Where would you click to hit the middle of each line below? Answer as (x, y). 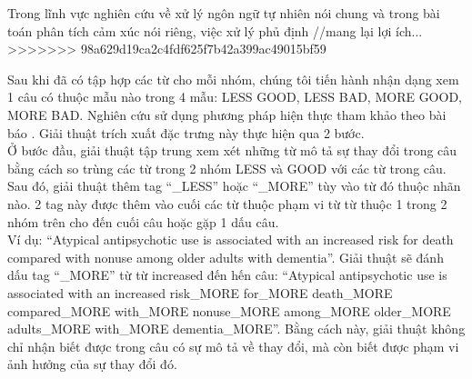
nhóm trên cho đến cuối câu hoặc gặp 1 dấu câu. (143, 221)
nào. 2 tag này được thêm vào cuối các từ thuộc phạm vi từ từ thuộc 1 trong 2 (227, 203)
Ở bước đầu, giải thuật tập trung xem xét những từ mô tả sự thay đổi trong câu (232, 150)
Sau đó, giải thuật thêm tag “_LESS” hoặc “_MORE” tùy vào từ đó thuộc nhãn (234, 186)
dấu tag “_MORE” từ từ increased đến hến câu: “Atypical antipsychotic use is (227, 275)
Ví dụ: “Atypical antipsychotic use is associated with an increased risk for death (231, 239)
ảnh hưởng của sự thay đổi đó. (92, 364)
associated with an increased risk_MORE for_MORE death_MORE (200, 292)
